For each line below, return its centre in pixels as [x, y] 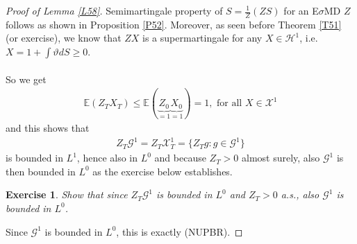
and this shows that [48, 128]
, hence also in [107, 158]
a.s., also [300, 194]
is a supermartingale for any [202, 38]
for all [230, 104]
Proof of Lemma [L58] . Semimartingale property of [114, 10]
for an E [301, 10]
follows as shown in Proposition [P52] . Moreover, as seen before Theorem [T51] [174, 24]
